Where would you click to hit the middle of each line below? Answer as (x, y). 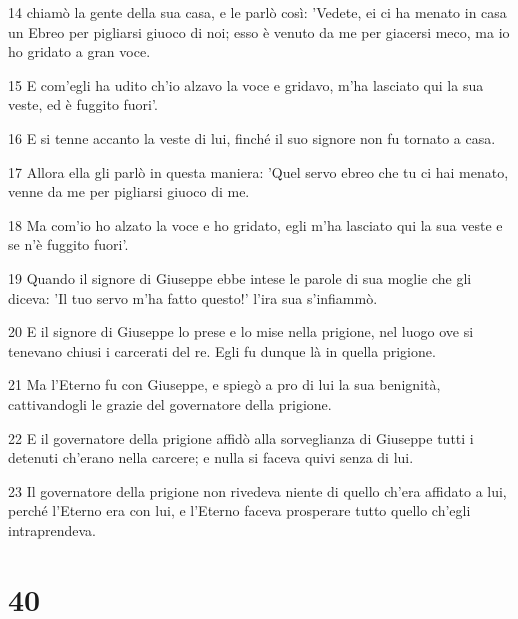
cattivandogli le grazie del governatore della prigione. (170, 403)
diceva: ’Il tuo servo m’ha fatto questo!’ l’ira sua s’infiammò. (193, 297)
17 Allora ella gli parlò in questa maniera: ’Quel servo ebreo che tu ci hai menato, (258, 171)
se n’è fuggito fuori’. (68, 244)
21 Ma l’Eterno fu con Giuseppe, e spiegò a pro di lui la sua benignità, (224, 384)
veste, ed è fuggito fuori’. (83, 104)
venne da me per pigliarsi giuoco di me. (129, 191)
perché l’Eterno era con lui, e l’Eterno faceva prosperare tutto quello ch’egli (239, 510)
